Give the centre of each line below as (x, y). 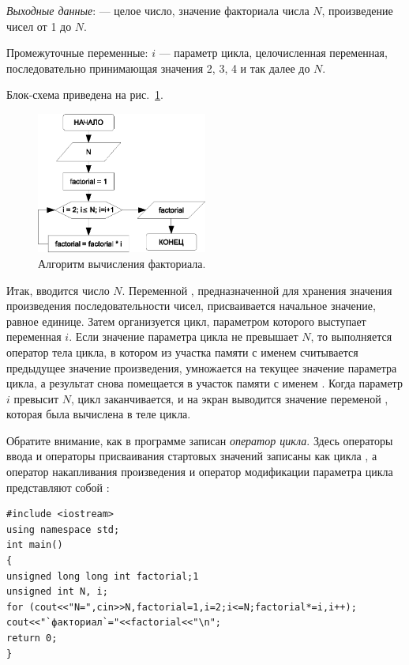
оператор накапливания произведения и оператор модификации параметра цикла (200, 472)
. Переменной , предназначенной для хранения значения (257, 290)
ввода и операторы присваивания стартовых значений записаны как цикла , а (192, 456)
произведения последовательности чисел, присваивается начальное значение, (191, 306)
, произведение (357, 10)
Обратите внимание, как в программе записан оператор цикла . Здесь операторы (200, 440)
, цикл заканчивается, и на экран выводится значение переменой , (229, 398)
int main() (35, 545)
